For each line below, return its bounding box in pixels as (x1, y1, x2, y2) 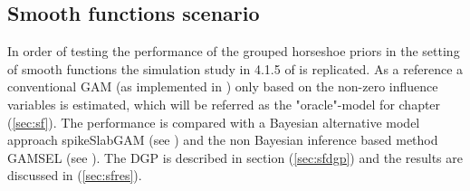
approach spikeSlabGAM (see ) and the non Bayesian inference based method (7, 130, 438, 149)
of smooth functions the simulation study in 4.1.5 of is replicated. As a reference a (7, 59, 464, 78)
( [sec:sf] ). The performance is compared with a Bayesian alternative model (7, 112, 420, 131)
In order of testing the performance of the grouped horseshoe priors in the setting (7, 42, 460, 61)
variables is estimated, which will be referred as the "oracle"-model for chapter (7, 94, 441, 113)
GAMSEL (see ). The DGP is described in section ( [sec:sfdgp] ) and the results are (7, 148, 463, 167)
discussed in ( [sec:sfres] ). (7, 166, 142, 185)
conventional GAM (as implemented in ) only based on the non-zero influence (7, 77, 438, 96)
